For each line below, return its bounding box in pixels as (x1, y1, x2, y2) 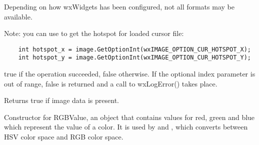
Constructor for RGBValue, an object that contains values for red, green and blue (4, 111, 255, 122)
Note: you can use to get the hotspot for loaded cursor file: (4, 28, 184, 38)
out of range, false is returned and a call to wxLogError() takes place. (4, 78, 217, 88)
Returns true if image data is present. (4, 95, 119, 105)
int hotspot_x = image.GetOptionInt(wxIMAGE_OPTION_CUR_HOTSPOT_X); (18, 45, 251, 53)
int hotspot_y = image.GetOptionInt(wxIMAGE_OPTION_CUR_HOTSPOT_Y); (18, 54, 251, 61)
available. (4, 11, 32, 21)
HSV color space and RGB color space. (4, 131, 123, 142)
